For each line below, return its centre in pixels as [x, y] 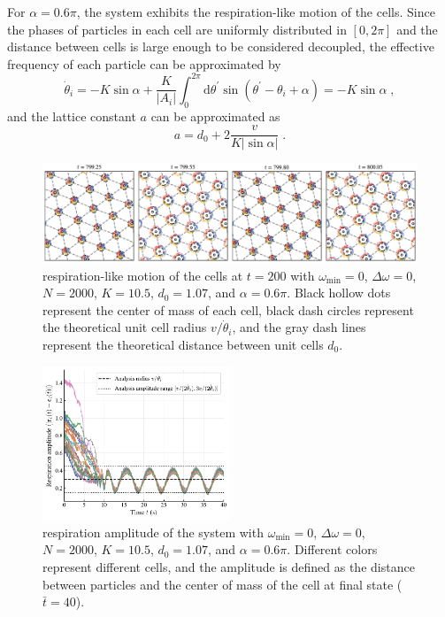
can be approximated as [215, 116]
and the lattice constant [72, 116]
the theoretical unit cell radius [125, 327]
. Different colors [332, 549]
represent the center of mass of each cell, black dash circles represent [228, 309]
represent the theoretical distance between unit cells [183, 344]
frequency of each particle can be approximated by [144, 63]
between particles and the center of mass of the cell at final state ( [222, 584]
